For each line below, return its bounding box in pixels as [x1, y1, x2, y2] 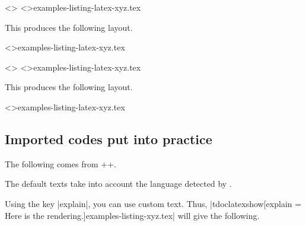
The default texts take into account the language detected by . [5, 177, 232, 190]
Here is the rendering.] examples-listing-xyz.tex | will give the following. [5, 209, 260, 221]
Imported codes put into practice [5, 129, 212, 148]
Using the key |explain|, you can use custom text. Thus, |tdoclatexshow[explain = [5, 197, 302, 209]
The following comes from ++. [5, 157, 116, 170]
